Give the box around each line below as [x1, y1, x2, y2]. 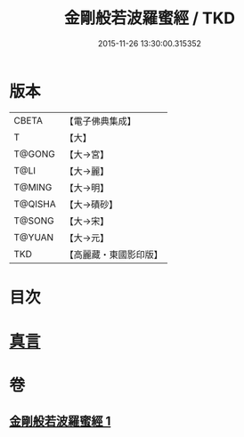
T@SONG [13, 214, 55, 227]
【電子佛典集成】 [64, 115, 136, 127]
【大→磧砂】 [64, 198, 118, 210]
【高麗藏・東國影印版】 [64, 248, 163, 261]
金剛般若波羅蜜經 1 [9, 413, 111, 428]
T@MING [13, 181, 53, 193]
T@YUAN [13, 231, 54, 243]
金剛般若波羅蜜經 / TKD [63, 8, 236, 28]
